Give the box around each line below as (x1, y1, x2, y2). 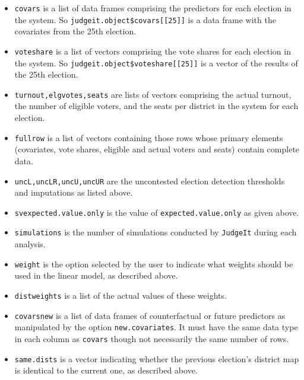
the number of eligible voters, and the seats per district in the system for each (14, 100, 299, 112)
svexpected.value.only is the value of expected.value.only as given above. (14, 206, 299, 218)
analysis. (14, 238, 46, 250)
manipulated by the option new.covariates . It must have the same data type (14, 321, 298, 333)
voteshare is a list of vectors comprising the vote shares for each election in (14, 44, 291, 57)
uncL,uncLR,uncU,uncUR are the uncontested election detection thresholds (14, 174, 285, 187)
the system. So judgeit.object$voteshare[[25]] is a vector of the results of (14, 56, 298, 69)
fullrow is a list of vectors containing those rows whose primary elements (14, 131, 283, 143)
